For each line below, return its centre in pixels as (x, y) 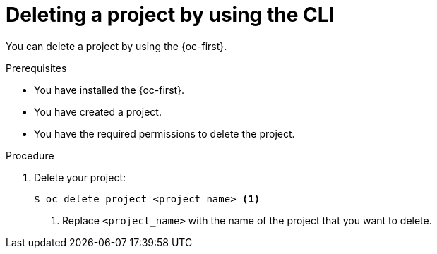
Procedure (30, 155)
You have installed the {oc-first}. (109, 90)
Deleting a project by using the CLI (170, 15)
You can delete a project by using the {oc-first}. (116, 46)
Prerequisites (36, 68)
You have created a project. (98, 111)
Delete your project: (80, 177)
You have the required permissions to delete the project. (164, 133)
